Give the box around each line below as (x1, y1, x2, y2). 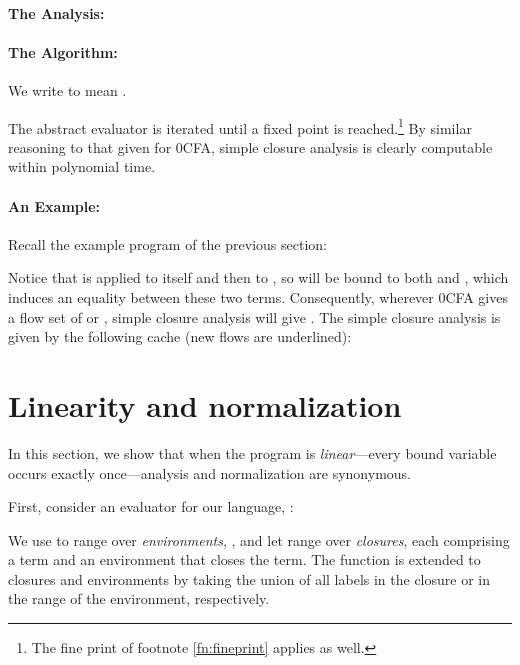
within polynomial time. (8, 156, 156, 177)
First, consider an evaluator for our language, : (8, 496, 294, 517)
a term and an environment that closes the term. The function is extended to (8, 549, 481, 570)
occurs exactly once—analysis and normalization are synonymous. (8, 462, 412, 483)
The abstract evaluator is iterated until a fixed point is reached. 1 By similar (8, 114, 472, 138)
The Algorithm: (8, 41, 118, 62)
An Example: (8, 195, 101, 216)
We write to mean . (8, 79, 127, 100)
